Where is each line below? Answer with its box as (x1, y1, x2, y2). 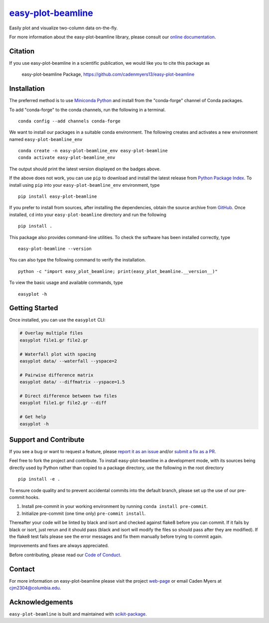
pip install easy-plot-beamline (18, 194, 97, 199)
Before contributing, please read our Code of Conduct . (9, 552, 122, 558)
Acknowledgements (9, 598, 73, 606)
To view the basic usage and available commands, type (9, 279, 123, 286)
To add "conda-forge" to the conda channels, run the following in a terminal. (9, 107, 166, 113)
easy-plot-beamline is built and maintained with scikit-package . (9, 611, 147, 617)
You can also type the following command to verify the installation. (9, 257, 146, 263)
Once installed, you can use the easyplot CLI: (9, 317, 106, 323)
